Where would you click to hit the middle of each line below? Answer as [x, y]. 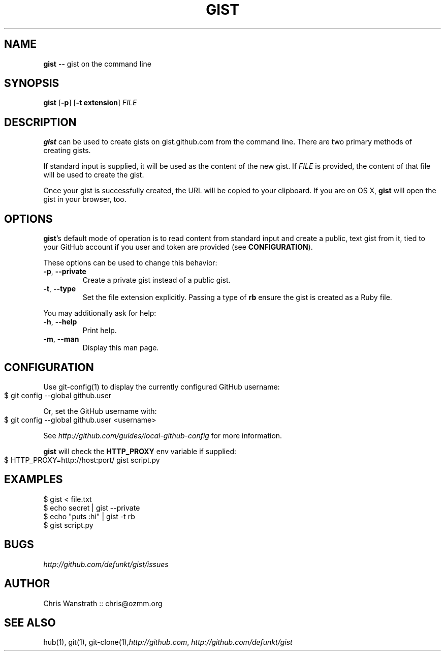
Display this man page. [121, 348]
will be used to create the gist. [94, 175]
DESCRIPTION [40, 122]
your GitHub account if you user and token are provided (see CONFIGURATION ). [178, 247]
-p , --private [65, 272]
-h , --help [60, 322]
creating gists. [67, 151]
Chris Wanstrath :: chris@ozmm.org [103, 603]
